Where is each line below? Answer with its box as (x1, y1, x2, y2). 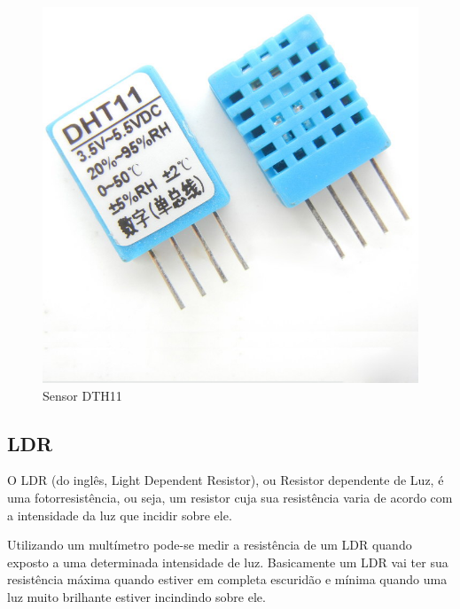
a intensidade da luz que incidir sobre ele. (7, 505, 232, 524)
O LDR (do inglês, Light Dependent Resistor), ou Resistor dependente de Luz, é (7, 471, 444, 489)
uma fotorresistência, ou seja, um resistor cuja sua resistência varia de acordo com (7, 488, 453, 506)
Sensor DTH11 (43, 386, 122, 404)
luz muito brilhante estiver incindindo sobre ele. (7, 587, 266, 605)
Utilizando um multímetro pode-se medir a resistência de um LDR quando (7, 535, 412, 554)
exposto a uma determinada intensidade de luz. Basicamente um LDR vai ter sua (7, 552, 448, 571)
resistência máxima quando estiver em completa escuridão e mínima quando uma (7, 570, 448, 589)
